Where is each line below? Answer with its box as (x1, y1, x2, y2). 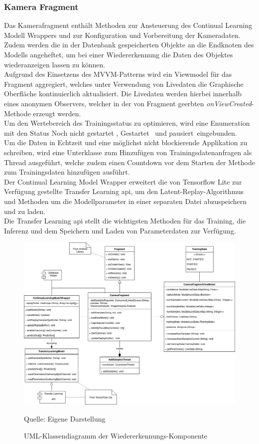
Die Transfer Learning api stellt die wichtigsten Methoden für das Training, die (4, 216, 246, 226)
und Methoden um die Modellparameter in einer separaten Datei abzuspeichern (4, 196, 247, 206)
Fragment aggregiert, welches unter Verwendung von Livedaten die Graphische (4, 78, 244, 89)
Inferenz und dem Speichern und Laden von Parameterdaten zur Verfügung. (4, 225, 236, 235)
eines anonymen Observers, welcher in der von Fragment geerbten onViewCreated (4, 98, 252, 108)
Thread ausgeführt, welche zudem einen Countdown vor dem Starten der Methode (4, 157, 255, 167)
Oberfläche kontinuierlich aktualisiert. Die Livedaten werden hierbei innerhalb (4, 88, 242, 99)
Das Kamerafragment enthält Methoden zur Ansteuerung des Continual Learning (4, 20, 253, 30)
